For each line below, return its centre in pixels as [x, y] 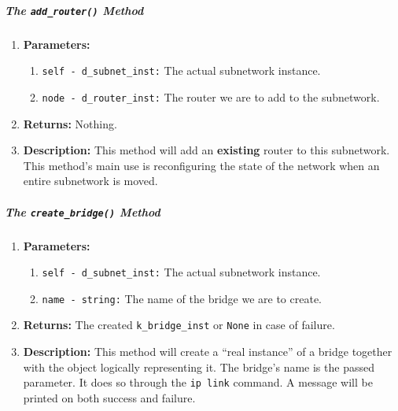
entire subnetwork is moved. [90, 181]
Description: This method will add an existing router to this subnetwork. [206, 150]
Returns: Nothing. [70, 123]
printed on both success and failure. [109, 397]
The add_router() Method [74, 10]
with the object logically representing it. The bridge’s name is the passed [199, 367]
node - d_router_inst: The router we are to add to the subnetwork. [211, 96]
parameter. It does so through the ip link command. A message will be [198, 382]
